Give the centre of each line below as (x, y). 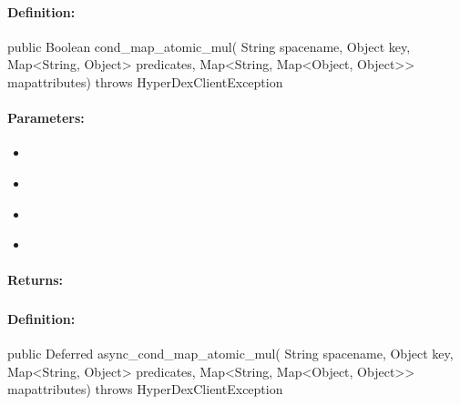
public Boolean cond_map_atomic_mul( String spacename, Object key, (209, 46)
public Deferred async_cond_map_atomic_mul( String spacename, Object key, (230, 354)
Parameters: (46, 118)
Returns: (36, 280)
